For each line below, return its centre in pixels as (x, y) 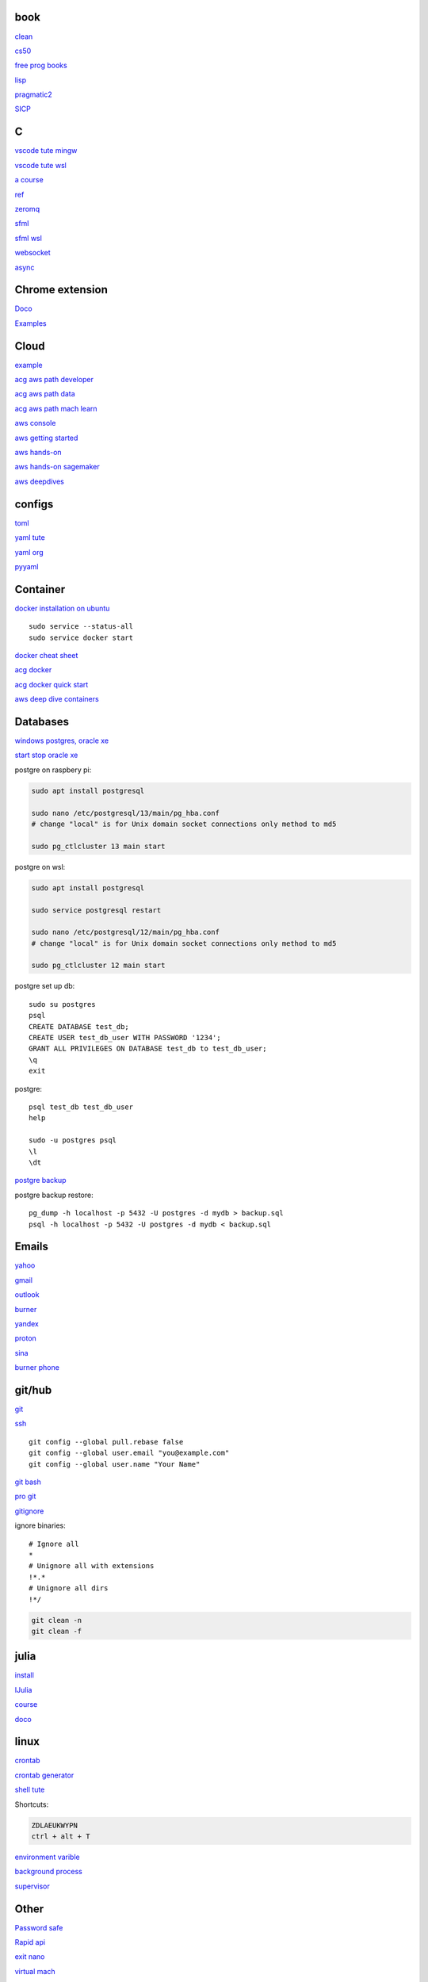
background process (48, 1872)
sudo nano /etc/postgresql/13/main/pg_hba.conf (125, 813)
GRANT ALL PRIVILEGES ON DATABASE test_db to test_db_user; (148, 1049)
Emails (32, 1247)
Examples (31, 323)
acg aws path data (45, 394)
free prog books (41, 65)
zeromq (27, 209)
